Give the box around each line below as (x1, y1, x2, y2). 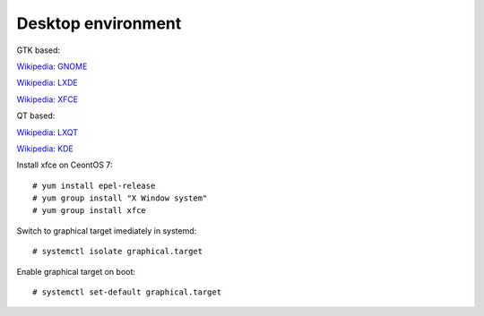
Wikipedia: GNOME (16, 61, 88, 72)
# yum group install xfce (32, 206, 147, 216)
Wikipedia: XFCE (16, 94, 79, 105)
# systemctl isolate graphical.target (32, 246, 203, 257)
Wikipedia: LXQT (16, 126, 79, 138)
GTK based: (16, 45, 61, 56)
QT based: (16, 110, 56, 121)
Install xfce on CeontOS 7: (16, 159, 113, 170)
